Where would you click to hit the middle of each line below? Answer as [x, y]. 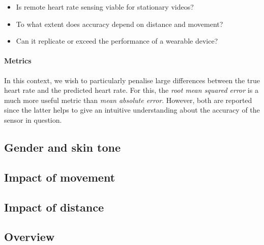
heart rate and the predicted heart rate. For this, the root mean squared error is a [131, 90]
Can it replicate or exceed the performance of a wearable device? [117, 41]
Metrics [18, 61]
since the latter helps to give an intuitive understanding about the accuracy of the [132, 110]
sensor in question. [33, 119]
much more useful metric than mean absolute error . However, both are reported [128, 100]
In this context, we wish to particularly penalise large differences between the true [132, 80]
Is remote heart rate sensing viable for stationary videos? [105, 7]
